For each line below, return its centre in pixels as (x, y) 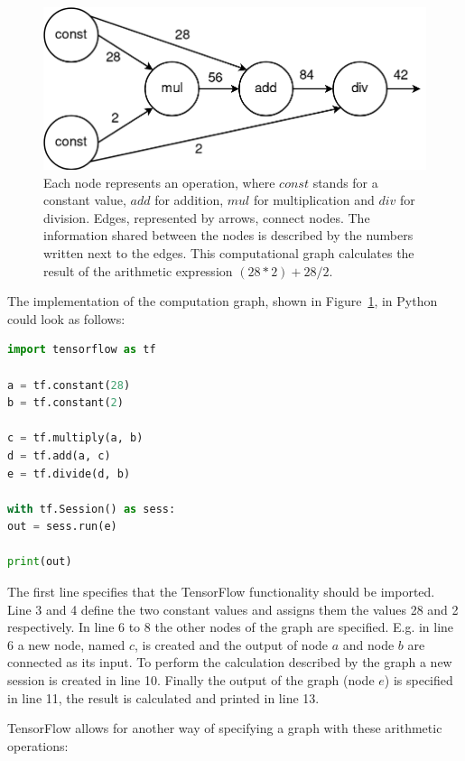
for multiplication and (314, 200)
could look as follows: (66, 318)
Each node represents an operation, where (159, 182)
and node (368, 644)
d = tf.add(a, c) (59, 455)
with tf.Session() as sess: (92, 509)
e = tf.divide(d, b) (69, 473)
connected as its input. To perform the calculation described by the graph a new (230, 662)
